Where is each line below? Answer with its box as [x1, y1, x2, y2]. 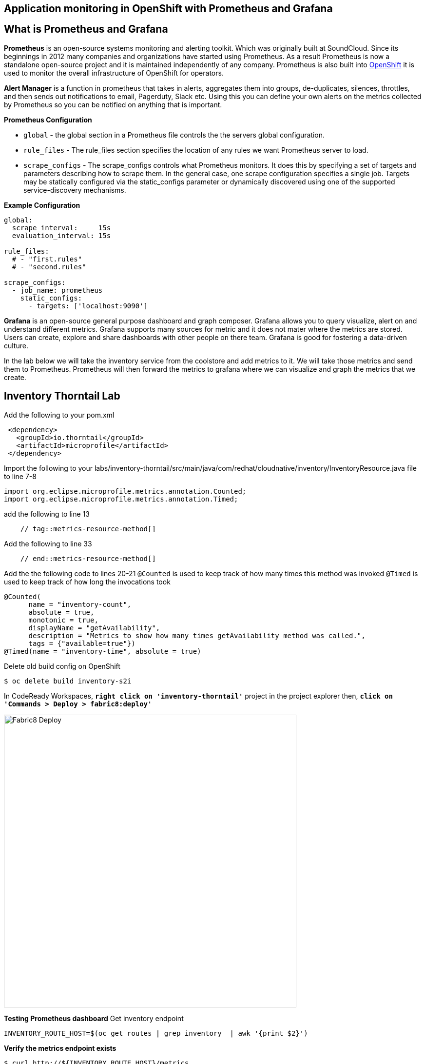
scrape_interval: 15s [12, 223, 111, 232]
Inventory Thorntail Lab [4, 390, 120, 402]
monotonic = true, [28, 616, 98, 624]
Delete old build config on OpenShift [4, 662, 120, 670]
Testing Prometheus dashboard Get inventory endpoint [4, 1014, 184, 1023]
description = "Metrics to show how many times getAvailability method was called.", [28, 631, 366, 640]
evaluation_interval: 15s [12, 231, 111, 240]
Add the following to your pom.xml [4, 410, 115, 419]
